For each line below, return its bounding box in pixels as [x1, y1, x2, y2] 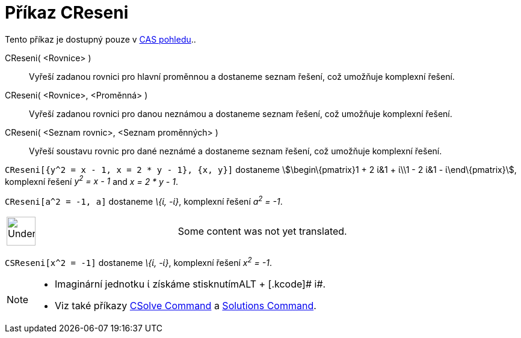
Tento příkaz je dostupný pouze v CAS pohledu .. [5, 34, 196, 44]
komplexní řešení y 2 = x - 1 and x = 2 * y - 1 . [5, 174, 179, 187]
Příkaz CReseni [5, 2, 129, 23]
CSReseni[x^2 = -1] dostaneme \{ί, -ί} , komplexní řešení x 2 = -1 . [5, 256, 272, 268]
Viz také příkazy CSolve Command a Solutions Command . [55, 299, 316, 312]
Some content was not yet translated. [177, 225, 347, 238]
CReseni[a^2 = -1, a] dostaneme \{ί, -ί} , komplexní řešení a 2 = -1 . [5, 195, 283, 207]
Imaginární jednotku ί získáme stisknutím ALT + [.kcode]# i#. [55, 277, 326, 290]
